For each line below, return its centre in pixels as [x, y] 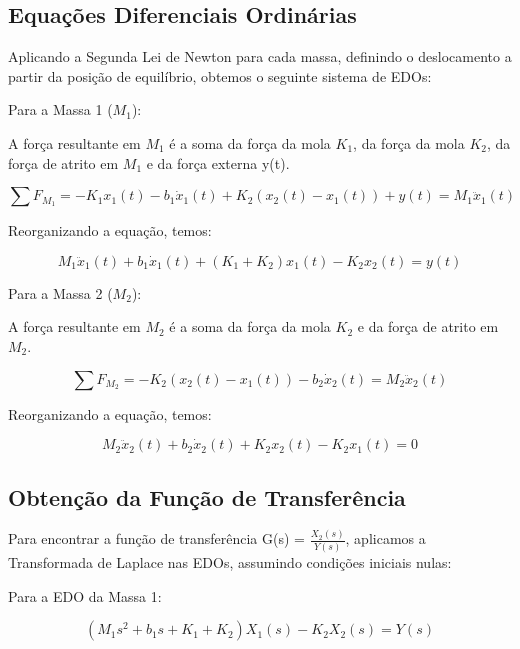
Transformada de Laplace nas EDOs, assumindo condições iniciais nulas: [230, 561]
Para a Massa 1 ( [60, 109]
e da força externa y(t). [218, 162]
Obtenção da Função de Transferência [207, 496]
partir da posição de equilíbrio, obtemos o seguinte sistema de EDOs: [220, 75]
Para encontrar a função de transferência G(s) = [156, 538]
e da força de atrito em [428, 326]
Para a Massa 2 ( [60, 292]
